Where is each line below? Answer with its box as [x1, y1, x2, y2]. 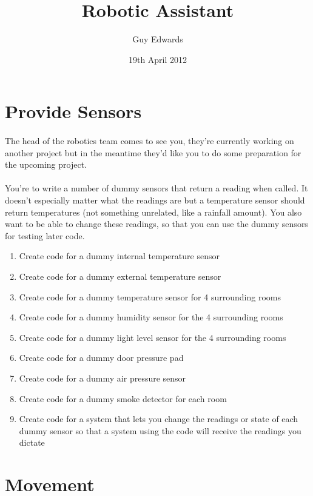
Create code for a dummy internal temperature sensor [19, 250, 220, 262]
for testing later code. [5, 229, 85, 242]
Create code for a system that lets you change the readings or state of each [19, 412, 298, 425]
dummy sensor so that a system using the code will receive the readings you [19, 424, 301, 437]
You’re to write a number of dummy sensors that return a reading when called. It [5, 182, 308, 194]
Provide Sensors [5, 99, 142, 124]
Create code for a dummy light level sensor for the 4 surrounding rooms [19, 331, 286, 343]
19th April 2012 [128, 53, 187, 65]
